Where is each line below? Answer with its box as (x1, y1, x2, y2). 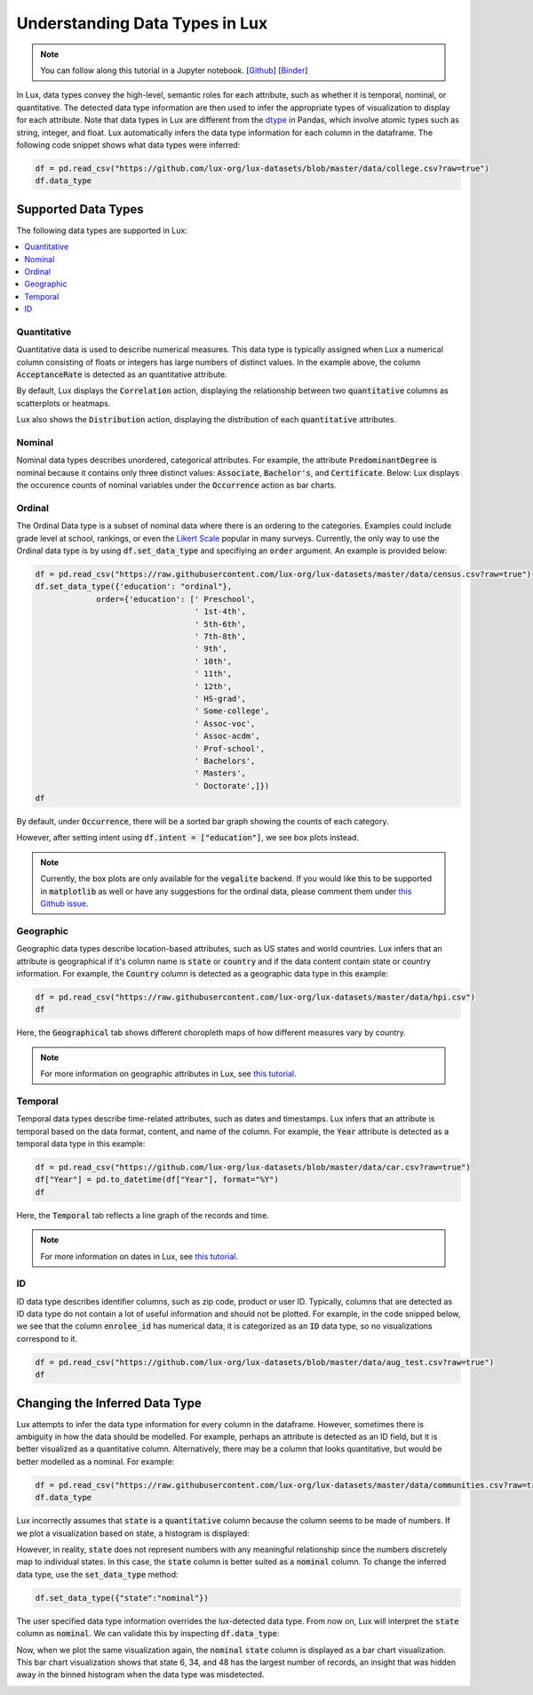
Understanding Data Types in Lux (16, 13, 268, 33)
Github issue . (40, 898, 89, 909)
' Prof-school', (194, 743, 266, 753)
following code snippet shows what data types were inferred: (16, 139, 241, 150)
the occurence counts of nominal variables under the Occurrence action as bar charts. (16, 480, 337, 491)
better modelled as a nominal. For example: (16, 1456, 175, 1466)
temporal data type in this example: (16, 1138, 146, 1149)
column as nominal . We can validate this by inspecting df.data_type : (16, 1628, 280, 1639)
